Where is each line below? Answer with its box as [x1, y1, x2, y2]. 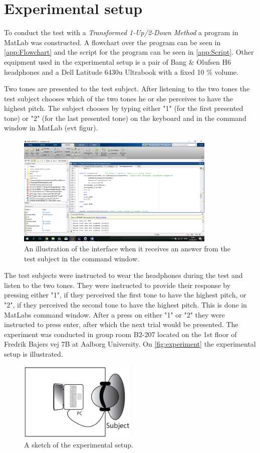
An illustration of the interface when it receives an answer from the [24, 243, 230, 254]
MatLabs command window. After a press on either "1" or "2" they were [4, 309, 225, 320]
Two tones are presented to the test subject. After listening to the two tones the [4, 83, 250, 94]
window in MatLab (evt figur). [4, 122, 98, 133]
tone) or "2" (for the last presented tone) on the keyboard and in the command [4, 112, 246, 123]
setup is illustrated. [4, 348, 63, 359]
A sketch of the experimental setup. [24, 439, 133, 449]
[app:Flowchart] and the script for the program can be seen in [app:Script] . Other [4, 47, 254, 57]
